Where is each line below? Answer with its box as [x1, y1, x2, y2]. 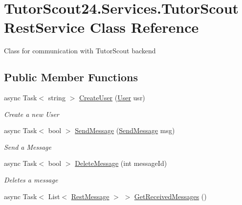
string [48, 92, 66, 103]
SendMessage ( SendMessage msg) [75, 125, 175, 136]
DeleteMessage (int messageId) [75, 158, 167, 168]
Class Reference [89, 17, 199, 37]
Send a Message [4, 141, 51, 152]
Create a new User [4, 109, 59, 119]
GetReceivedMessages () [134, 191, 207, 201]
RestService [4, 17, 85, 37]
